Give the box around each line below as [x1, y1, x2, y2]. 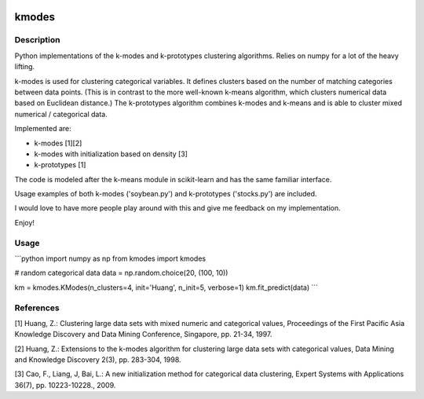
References [14, 302, 60, 313]
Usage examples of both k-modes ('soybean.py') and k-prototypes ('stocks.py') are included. [14, 189, 317, 199]
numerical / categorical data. [14, 109, 108, 119]
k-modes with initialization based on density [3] [34, 149, 188, 159]
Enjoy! [14, 218, 35, 227]
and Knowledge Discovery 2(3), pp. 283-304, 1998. [14, 355, 181, 364]
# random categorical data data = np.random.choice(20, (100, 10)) [14, 268, 228, 278]
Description [14, 35, 60, 46]
